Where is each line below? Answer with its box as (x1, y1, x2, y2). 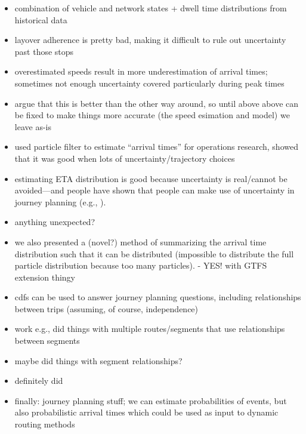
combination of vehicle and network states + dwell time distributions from (14, 2, 287, 14)
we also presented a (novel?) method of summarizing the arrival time (14, 235, 267, 248)
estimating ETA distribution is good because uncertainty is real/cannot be (14, 172, 288, 184)
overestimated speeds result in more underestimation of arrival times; (14, 65, 268, 78)
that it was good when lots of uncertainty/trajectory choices (14, 152, 235, 164)
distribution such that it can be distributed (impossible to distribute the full (14, 247, 294, 260)
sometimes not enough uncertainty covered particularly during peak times (14, 76, 285, 89)
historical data (14, 13, 67, 26)
